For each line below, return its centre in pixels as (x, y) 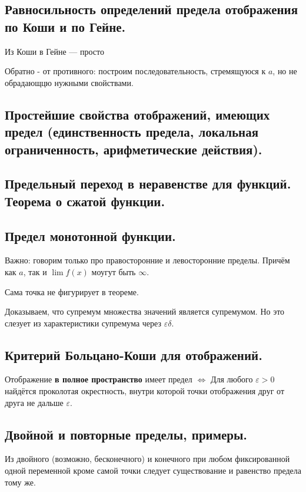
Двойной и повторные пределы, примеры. (126, 434)
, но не (285, 71)
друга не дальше (34, 402)
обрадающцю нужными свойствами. (69, 82)
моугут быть (114, 271)
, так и (35, 271)
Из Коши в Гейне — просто (54, 51)
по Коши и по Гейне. (65, 26)
